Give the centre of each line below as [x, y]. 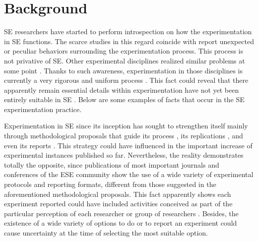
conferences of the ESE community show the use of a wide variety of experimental [129, 174]
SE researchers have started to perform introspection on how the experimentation [128, 31]
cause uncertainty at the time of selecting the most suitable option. [106, 233]
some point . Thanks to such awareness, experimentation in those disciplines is [124, 70]
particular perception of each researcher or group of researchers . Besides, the [121, 213]
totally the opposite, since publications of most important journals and [112, 164]
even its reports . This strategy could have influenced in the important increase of [128, 145]
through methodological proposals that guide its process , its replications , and [124, 136]
